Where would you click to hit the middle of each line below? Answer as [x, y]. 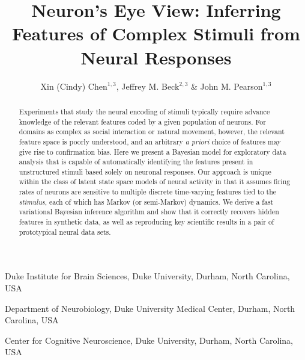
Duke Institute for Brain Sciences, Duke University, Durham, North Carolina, [147, 276]
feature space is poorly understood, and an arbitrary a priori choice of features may [150, 141]
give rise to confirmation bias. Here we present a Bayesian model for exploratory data [152, 151]
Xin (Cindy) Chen [74, 86]
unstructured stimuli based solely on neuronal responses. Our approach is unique [145, 171]
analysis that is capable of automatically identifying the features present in [136, 162]
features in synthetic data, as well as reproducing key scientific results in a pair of [146, 222]
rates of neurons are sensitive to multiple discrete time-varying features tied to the [148, 192]
